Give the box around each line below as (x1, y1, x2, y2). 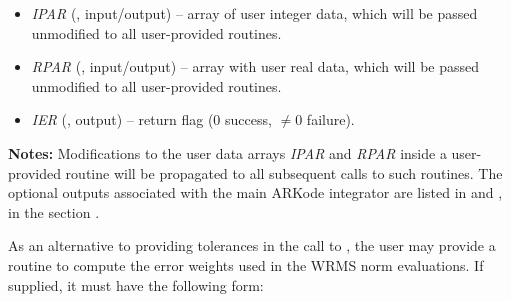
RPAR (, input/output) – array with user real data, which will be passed (31, 56, 480, 77)
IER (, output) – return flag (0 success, (31, 109, 272, 130)
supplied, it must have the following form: (8, 274, 264, 295)
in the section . (8, 201, 100, 222)
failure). (306, 109, 355, 130)
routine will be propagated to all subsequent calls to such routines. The (65, 162, 503, 183)
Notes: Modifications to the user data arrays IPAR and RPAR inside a (8, 142, 447, 163)
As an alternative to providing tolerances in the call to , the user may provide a (8, 235, 496, 256)
